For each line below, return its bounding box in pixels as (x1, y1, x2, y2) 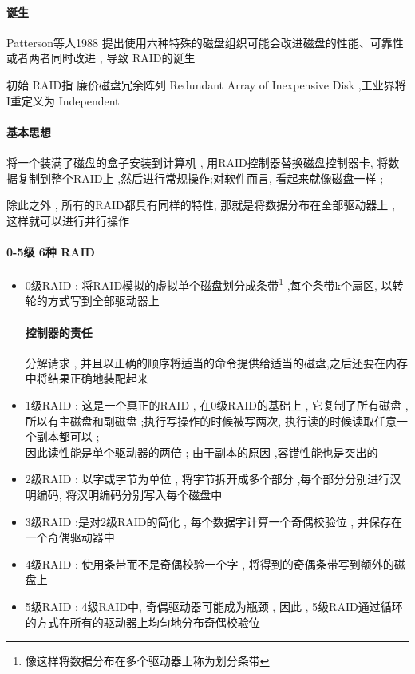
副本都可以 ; (36, 428, 100, 445)
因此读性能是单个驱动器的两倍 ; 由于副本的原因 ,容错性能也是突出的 (25, 443, 378, 460)
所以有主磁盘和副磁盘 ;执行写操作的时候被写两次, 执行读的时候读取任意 (25, 412, 397, 429)
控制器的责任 (25, 323, 93, 340)
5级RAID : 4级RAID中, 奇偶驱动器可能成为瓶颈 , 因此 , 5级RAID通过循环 (25, 597, 403, 614)
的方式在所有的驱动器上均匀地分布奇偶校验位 (25, 613, 260, 630)
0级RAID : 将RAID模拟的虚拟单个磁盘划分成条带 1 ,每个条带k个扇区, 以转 (25, 275, 404, 293)
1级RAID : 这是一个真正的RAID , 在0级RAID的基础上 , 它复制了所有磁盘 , (25, 396, 409, 413)
